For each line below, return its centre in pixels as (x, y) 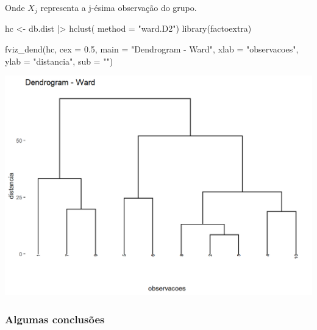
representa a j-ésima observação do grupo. (119, 7)
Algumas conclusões (55, 319)
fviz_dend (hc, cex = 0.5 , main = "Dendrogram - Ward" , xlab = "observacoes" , (152, 49)
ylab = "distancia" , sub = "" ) (59, 61)
